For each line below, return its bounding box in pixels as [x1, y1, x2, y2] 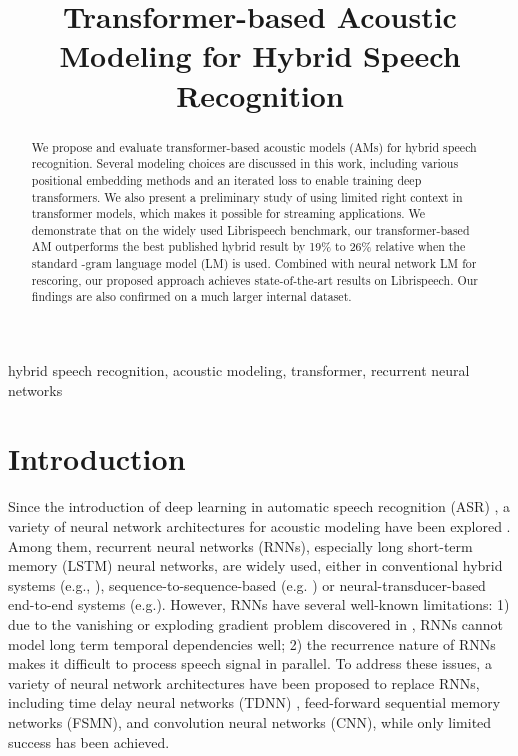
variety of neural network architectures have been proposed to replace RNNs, [8, 672, 480, 693]
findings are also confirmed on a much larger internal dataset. [31, 288, 352, 305]
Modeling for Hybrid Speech [59, 35, 461, 76]
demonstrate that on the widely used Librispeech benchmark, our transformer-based [31, 221, 470, 238]
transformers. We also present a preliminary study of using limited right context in [31, 188, 463, 205]
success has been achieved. [8, 731, 170, 752]
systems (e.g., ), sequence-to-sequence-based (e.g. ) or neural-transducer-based [8, 574, 486, 595]
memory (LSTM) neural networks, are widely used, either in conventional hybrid [8, 555, 503, 576]
